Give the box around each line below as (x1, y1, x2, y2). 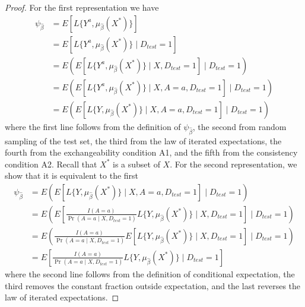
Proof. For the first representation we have (5, 1, 159, 13)
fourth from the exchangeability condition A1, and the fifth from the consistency (5, 146, 298, 159)
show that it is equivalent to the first (5, 169, 139, 182)
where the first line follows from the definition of (5, 120, 181, 132)
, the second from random (192, 120, 287, 132)
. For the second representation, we (170, 157, 297, 170)
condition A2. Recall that (5, 157, 97, 170)
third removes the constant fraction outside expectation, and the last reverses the (5, 279, 301, 292)
